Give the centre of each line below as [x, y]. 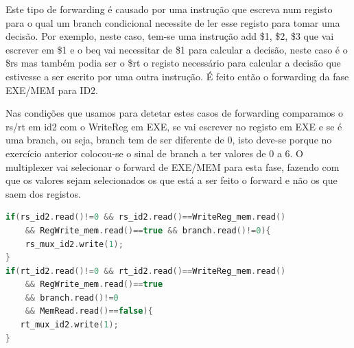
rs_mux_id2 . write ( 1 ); [74, 244]
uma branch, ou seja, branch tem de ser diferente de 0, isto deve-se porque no [169, 140]
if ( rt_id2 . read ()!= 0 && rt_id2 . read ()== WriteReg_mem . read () [146, 271]
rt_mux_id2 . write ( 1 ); [69, 325]
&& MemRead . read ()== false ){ [89, 311]
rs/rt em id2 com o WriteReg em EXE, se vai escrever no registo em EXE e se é [174, 126]
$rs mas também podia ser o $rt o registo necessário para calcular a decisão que [173, 63]
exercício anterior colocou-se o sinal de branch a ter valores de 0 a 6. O [155, 153]
